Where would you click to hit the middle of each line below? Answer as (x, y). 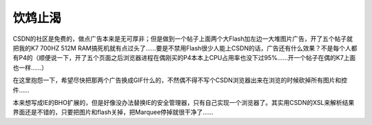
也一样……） (30, 67)
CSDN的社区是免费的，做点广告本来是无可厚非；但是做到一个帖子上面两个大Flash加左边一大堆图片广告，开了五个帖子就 (183, 39)
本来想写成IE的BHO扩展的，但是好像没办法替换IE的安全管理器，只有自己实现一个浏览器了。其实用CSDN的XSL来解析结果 (184, 102)
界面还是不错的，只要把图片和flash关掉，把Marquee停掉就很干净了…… (113, 112)
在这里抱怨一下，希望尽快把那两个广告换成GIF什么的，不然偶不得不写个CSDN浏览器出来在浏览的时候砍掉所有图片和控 (180, 80)
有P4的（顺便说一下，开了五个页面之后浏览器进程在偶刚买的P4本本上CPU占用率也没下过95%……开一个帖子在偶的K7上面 (184, 58)
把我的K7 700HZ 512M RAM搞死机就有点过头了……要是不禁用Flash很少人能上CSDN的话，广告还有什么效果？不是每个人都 (185, 48)
